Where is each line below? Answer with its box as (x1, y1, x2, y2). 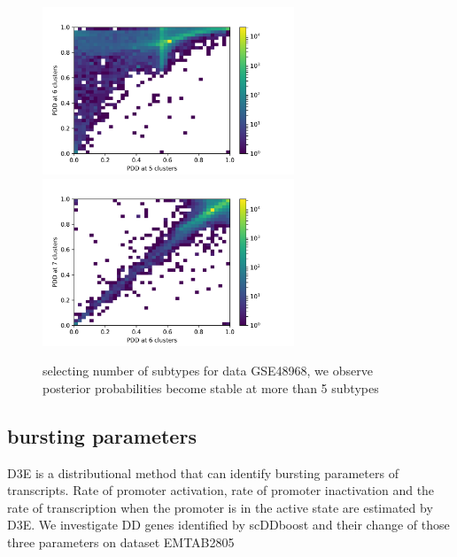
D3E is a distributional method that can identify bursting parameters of (7, 463, 399, 482)
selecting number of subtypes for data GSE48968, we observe (43, 361, 373, 380)
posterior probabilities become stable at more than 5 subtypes (43, 378, 379, 397)
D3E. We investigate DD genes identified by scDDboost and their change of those (7, 515, 450, 534)
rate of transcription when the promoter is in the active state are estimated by (7, 498, 433, 516)
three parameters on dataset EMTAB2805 (7, 532, 235, 551)
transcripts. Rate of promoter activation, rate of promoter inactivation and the (7, 481, 435, 499)
